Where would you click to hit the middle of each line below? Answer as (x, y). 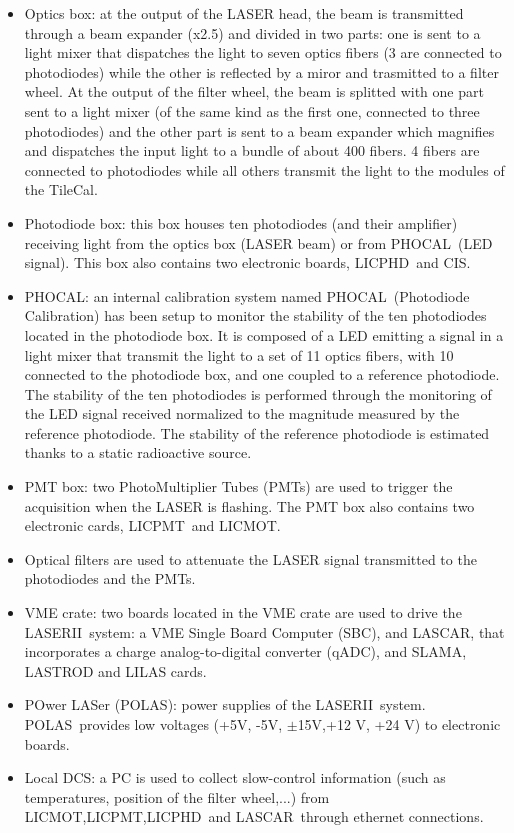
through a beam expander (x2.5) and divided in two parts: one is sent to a (252, 32)
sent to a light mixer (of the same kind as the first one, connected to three (252, 110)
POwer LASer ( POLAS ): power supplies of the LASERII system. (225, 704)
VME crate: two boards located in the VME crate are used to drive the (243, 612)
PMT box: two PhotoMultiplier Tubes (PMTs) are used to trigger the (238, 486)
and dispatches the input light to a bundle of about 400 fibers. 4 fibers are (252, 150)
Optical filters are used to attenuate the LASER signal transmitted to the (250, 558)
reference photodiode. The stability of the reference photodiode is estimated (257, 432)
